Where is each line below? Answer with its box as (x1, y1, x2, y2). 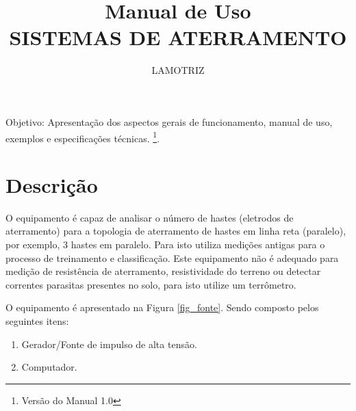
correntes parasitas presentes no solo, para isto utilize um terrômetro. (5, 277, 296, 291)
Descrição (5, 170, 98, 198)
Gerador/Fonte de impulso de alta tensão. (21, 336, 197, 351)
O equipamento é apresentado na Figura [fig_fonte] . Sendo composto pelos (5, 300, 319, 315)
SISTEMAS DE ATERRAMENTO (9, 23, 347, 51)
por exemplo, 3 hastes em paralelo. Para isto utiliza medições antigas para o (5, 237, 325, 252)
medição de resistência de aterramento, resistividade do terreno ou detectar (5, 264, 321, 278)
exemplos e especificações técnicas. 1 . (5, 129, 160, 145)
